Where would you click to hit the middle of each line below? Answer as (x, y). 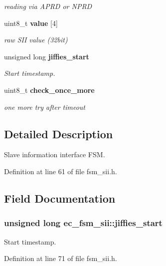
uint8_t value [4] (31, 23)
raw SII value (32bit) (36, 40)
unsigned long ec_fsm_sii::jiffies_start (83, 223)
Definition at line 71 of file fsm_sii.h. (61, 258)
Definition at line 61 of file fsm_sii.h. (61, 171)
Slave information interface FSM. (55, 154)
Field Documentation (60, 198)
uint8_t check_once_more (49, 90)
